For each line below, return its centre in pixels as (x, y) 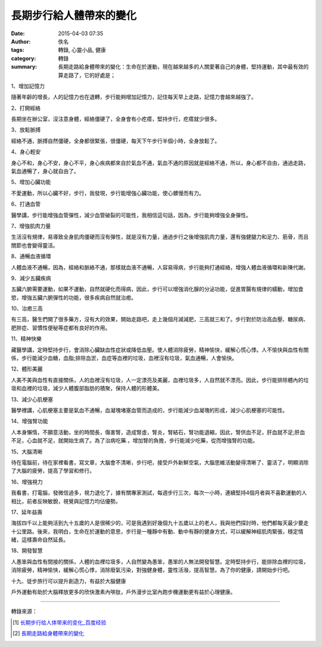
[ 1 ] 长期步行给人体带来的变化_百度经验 (60, 622)
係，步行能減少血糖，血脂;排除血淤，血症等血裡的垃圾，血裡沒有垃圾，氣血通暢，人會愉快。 (124, 358)
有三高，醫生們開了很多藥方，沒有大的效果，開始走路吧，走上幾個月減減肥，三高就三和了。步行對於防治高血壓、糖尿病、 (160, 319)
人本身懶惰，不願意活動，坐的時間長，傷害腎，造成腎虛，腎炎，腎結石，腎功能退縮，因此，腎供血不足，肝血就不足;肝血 (158, 432)
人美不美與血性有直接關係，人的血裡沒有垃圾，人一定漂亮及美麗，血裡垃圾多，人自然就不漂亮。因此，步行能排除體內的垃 (160, 380)
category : (24, 58)
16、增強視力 (27, 482)
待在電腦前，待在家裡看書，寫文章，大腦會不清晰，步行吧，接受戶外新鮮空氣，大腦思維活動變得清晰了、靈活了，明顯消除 (160, 462)
